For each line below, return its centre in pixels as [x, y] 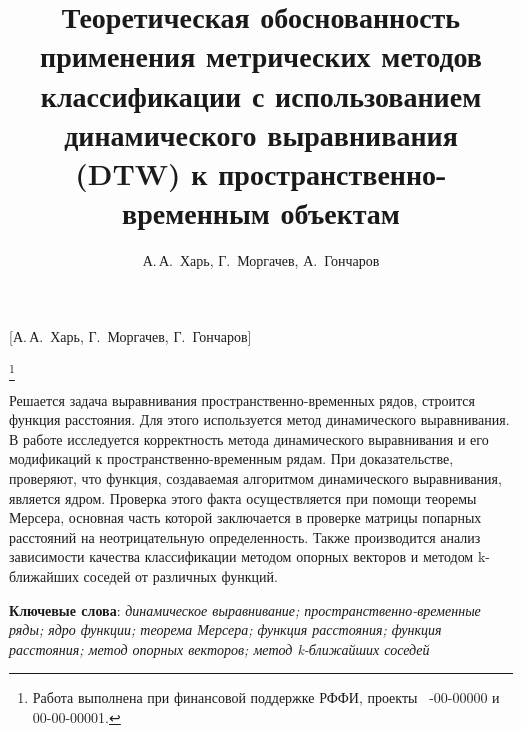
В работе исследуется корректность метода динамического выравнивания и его [249, 438]
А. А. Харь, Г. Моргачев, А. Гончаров [261, 260]
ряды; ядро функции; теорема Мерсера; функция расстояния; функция [225, 629]
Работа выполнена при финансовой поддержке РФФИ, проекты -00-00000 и [266, 697]
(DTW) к [141, 172]
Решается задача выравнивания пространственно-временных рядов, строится [242, 399]
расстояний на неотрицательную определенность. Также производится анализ [245, 536]
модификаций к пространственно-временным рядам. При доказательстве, [231, 458]
